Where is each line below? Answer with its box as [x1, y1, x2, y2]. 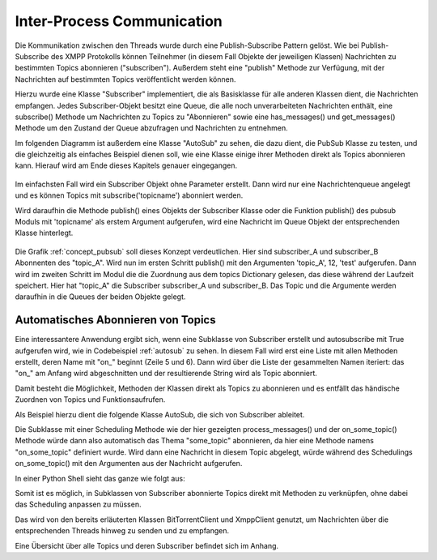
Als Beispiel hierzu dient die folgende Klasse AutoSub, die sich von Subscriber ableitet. [15, 409, 305, 419]
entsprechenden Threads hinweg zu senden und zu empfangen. [15, 526, 230, 536]
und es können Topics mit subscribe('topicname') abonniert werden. [15, 190, 244, 200]
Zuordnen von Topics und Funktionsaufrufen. [15, 395, 166, 404]
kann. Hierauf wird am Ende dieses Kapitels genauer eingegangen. [15, 160, 238, 170]
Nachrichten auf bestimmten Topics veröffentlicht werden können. [15, 74, 236, 84]
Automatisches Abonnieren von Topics [15, 313, 216, 327]
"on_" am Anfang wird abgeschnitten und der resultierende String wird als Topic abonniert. [15, 369, 317, 378]
